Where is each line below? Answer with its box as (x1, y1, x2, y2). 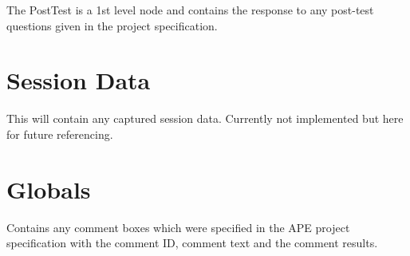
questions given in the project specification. (6, 17, 218, 33)
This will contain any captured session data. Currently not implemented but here (6, 110, 404, 127)
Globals (6, 172, 91, 205)
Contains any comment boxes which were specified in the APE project (6, 219, 350, 235)
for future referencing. (6, 125, 113, 142)
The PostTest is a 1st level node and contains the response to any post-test (6, 2, 374, 18)
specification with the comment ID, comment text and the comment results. (6, 234, 378, 251)
